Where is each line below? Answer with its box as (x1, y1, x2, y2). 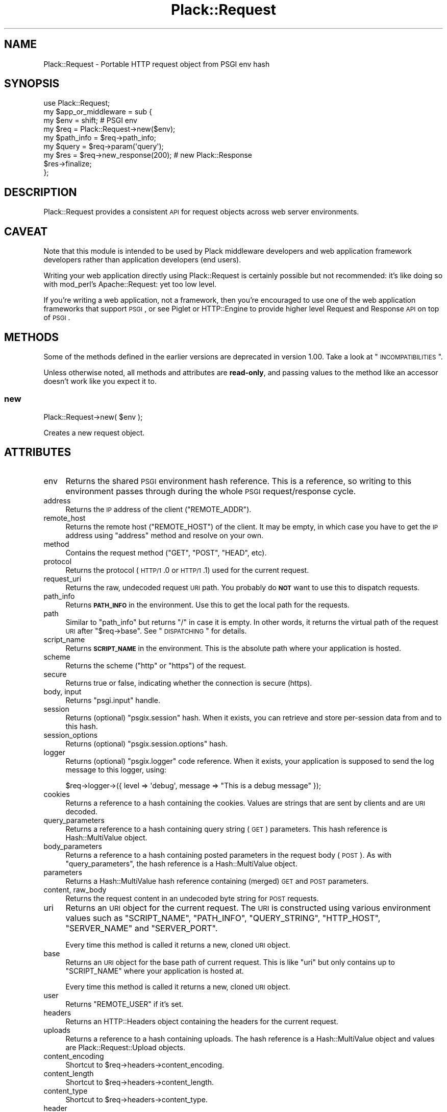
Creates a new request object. (43, 428, 145, 437)
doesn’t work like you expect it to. (43, 376, 157, 385)
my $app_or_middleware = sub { (43, 107, 153, 116)
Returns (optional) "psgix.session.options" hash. (65, 739, 228, 748)
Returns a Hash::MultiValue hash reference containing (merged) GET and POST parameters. (65, 876, 369, 885)
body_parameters (43, 841, 103, 851)
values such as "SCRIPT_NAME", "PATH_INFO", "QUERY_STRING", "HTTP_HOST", (65, 912, 381, 923)
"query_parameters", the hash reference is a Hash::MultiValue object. (65, 859, 297, 868)
